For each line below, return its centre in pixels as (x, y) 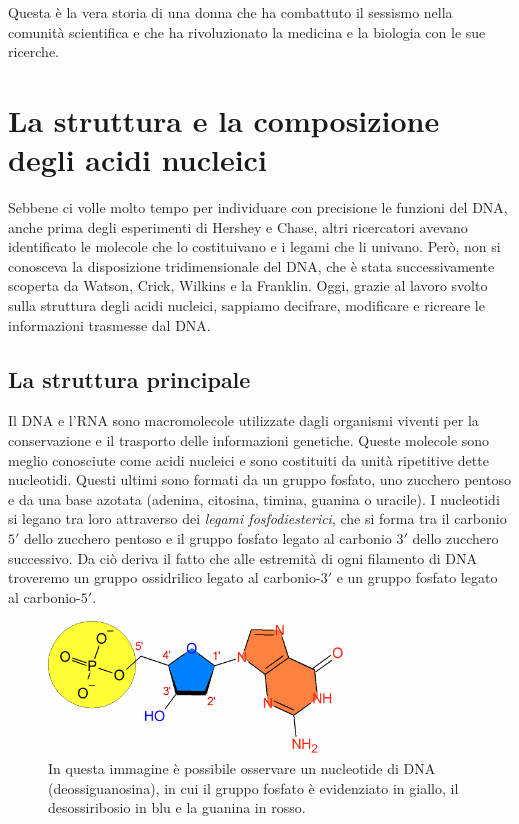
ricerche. (34, 51)
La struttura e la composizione (224, 119)
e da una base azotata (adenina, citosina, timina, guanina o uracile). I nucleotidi (254, 498)
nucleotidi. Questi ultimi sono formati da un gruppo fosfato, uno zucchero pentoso (259, 479)
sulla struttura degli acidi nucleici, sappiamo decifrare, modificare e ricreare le (246, 305)
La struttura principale (129, 378)
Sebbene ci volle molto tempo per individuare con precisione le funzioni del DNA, (258, 207)
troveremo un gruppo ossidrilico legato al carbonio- (164, 577)
